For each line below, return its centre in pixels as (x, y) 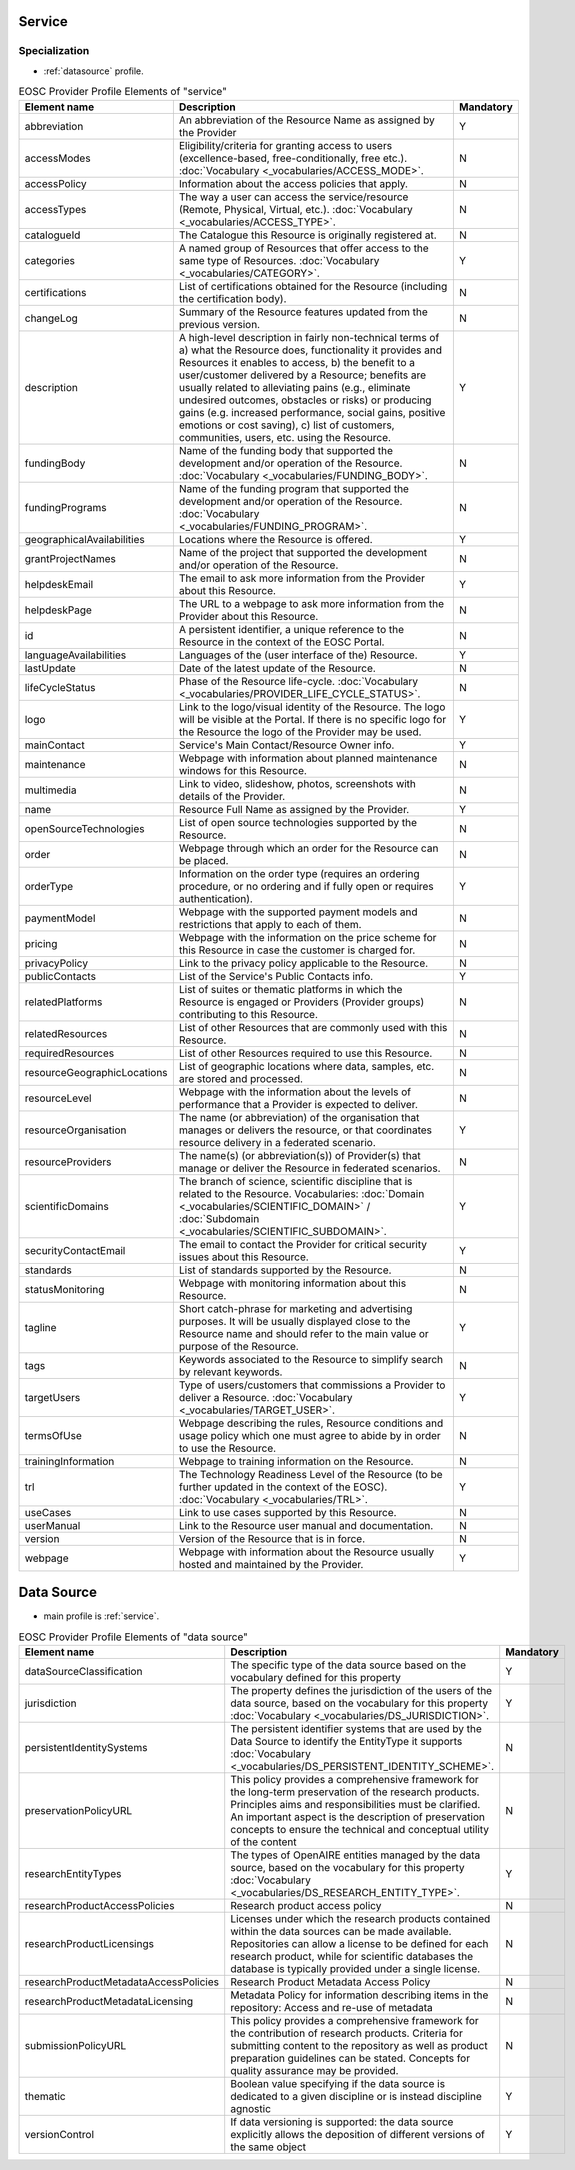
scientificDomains (66, 1206)
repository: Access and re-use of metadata (332, 2007)
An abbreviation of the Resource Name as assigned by (306, 120)
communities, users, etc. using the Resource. (285, 437)
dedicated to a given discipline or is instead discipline (356, 2096)
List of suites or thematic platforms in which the (290, 989)
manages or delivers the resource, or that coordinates (305, 1130)
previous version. (219, 324)
